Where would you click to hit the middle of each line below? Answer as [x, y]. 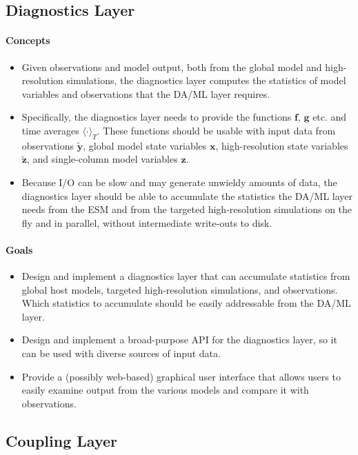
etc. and [330, 117]
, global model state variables [145, 145]
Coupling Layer [61, 440]
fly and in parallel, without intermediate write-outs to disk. [147, 222]
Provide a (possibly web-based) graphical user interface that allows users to [181, 376]
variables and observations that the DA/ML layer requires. [146, 93]
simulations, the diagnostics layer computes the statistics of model [206, 80]
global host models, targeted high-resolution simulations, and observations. [180, 289]
